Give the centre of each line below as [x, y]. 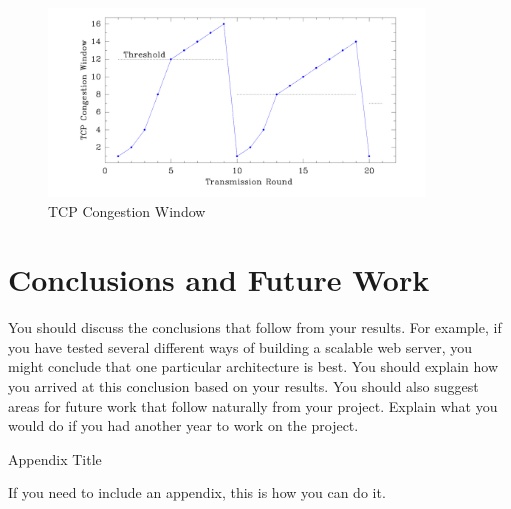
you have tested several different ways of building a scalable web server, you [240, 346]
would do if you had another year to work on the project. [183, 425]
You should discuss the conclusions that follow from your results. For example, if [255, 327]
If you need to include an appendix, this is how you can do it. [197, 492]
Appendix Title [55, 458]
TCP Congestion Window [127, 210]
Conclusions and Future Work [219, 279]
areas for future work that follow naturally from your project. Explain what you [253, 405]
